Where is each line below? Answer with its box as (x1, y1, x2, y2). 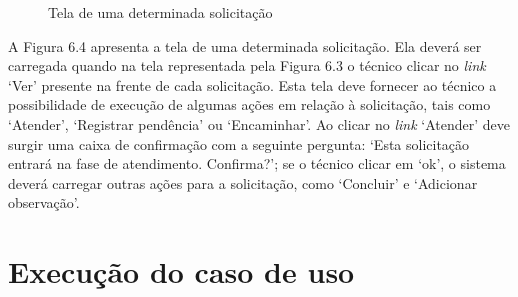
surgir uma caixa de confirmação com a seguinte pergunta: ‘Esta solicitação (8, 133, 470, 154)
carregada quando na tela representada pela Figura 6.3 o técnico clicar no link (8, 55, 486, 76)
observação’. (8, 192, 80, 213)
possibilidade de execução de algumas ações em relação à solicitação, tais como (8, 94, 491, 115)
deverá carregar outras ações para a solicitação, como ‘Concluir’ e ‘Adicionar (8, 172, 478, 193)
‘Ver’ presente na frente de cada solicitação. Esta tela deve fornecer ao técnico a (8, 74, 497, 95)
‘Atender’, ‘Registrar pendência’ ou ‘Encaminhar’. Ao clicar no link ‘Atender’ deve (8, 113, 511, 134)
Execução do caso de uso (8, 251, 355, 292)
